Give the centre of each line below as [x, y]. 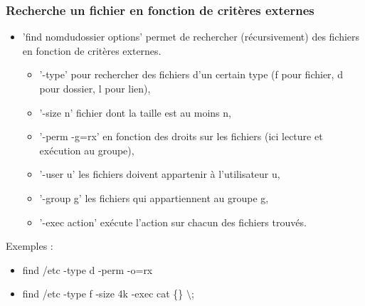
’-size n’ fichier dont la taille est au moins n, [135, 112]
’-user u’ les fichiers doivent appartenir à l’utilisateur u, [160, 174]
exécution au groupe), [87, 150]
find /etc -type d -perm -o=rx [88, 269]
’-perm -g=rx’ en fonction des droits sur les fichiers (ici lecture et [181, 136]
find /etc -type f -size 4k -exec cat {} [103, 294]
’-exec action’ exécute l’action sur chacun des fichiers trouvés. [173, 222]
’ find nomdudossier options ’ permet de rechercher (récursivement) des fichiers [191, 37]
